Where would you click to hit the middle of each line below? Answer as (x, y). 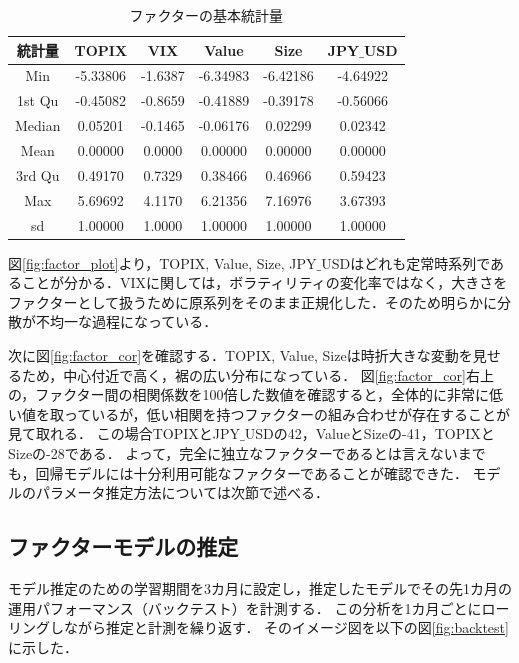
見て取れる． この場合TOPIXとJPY (124, 433)
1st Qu (38, 100)
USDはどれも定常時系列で (406, 262)
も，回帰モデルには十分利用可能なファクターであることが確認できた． (238, 472)
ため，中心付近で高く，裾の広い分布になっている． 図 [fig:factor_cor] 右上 (257, 374)
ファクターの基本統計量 (206, 15)
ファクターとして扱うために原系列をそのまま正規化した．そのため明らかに (253, 301)
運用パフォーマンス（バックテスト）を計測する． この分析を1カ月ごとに (245, 607)
